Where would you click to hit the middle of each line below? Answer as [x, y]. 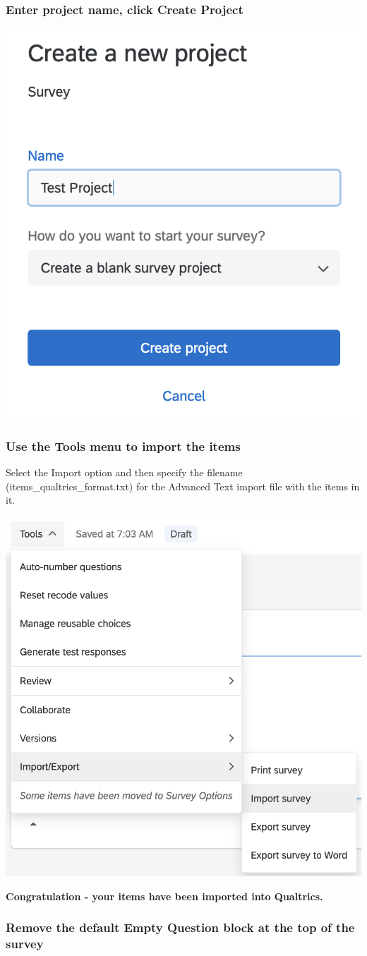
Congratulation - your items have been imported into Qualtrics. [164, 896]
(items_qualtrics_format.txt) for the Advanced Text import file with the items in [183, 486]
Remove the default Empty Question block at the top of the [180, 927]
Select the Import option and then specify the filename [124, 472]
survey [25, 944]
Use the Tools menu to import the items [123, 446]
